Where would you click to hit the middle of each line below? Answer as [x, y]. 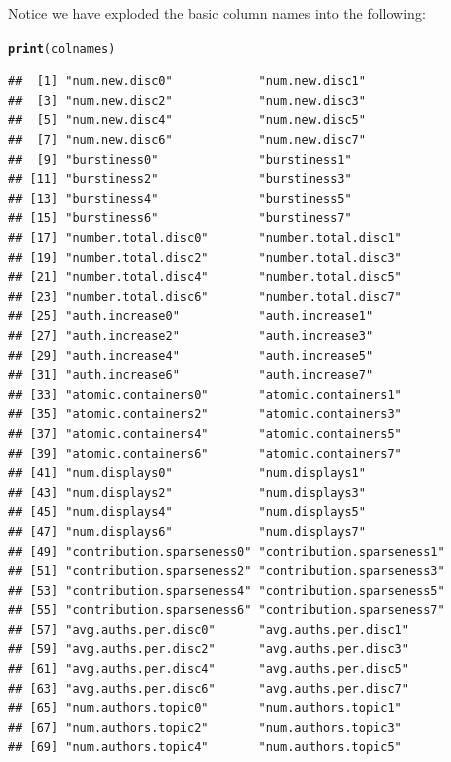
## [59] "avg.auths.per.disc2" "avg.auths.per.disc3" [208, 649]
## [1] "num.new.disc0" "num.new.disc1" [187, 81]
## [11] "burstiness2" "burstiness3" [180, 179]
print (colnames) [62, 48]
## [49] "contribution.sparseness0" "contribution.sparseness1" [226, 551]
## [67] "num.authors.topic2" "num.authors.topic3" [205, 727]
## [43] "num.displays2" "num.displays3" [187, 492]
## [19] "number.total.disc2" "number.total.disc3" [205, 257]
